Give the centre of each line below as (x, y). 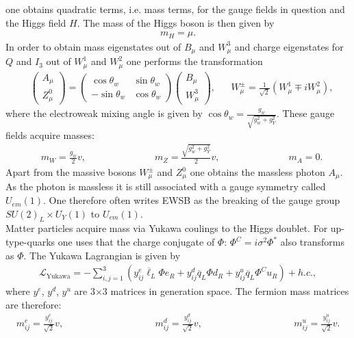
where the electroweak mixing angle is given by (104, 113)
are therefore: (34, 304)
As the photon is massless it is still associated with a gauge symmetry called (166, 186)
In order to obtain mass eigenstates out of (93, 46)
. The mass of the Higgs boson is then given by (176, 22)
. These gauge (306, 113)
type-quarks (30, 242)
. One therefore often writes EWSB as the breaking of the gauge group (192, 200)
